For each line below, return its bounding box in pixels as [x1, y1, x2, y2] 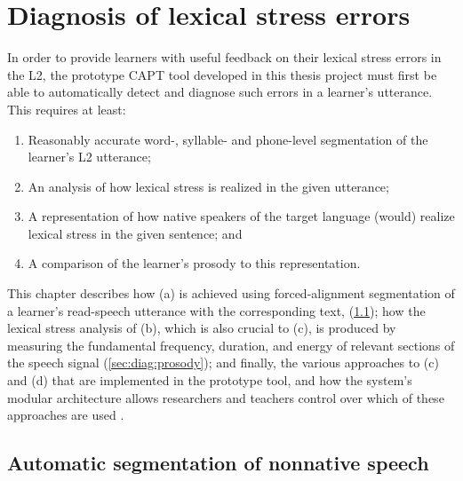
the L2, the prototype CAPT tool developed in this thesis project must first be [7, 65, 437, 83]
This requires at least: [7, 99, 126, 118]
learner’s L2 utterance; [28, 147, 151, 166]
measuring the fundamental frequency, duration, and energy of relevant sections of [7, 335, 455, 354]
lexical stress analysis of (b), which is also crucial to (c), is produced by [7, 319, 396, 337]
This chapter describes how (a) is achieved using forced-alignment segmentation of [7, 284, 455, 303]
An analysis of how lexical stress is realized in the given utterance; [28, 177, 389, 195]
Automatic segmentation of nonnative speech [7, 449, 429, 477]
